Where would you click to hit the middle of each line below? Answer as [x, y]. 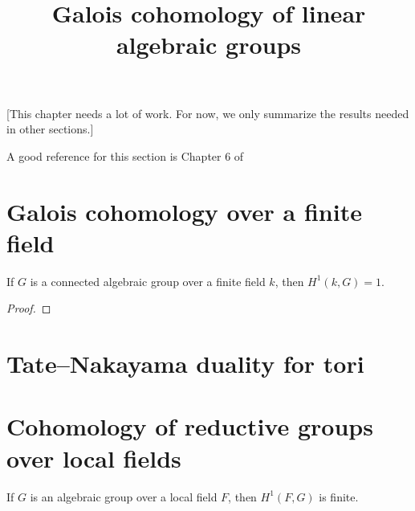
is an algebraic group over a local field [124, 496]
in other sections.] [50, 129]
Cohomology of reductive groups [190, 426]
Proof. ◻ [29, 308]
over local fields [94, 458]
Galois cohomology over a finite [184, 211]
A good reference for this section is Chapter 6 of [125, 155]
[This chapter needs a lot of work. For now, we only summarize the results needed [208, 113]
